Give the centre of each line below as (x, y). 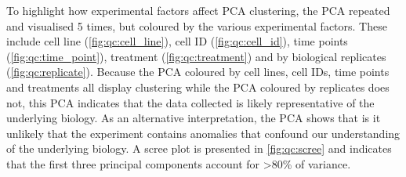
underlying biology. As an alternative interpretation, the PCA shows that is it (194, 118)
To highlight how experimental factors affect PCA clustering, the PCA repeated (198, 10)
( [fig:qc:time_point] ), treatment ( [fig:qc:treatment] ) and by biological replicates (196, 56)
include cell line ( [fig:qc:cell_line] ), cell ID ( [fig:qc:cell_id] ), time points (177, 41)
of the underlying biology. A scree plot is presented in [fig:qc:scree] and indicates (199, 148)
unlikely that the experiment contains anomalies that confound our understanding (203, 133)
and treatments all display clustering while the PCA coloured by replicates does (198, 87)
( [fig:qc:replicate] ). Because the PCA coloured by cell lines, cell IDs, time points (198, 72)
